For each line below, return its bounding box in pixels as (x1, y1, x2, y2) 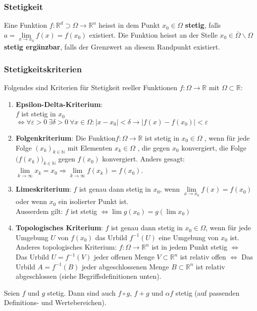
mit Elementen (67, 142, 112, 153)
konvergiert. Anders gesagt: (102, 154, 185, 164)
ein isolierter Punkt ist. (58, 196, 129, 207)
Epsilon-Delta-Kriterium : (15, 99, 103, 109)
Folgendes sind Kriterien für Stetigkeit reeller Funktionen (4, 82, 178, 93)
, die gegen (137, 142, 170, 153)
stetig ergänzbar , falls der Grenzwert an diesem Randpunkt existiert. (4, 42, 220, 52)
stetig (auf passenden (175, 287, 240, 298)
